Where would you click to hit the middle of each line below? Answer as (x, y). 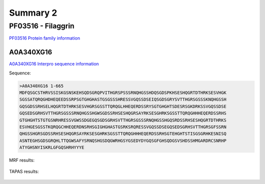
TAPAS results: (24, 171)
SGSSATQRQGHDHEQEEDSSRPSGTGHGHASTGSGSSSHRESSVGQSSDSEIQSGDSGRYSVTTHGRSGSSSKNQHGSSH (123, 100)
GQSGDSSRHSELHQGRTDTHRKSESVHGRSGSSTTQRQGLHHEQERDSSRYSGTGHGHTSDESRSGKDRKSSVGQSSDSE (123, 106)
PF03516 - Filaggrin (42, 26)
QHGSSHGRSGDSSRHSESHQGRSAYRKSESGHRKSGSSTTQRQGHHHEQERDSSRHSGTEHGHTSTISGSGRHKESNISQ (123, 134)
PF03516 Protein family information (45, 38)
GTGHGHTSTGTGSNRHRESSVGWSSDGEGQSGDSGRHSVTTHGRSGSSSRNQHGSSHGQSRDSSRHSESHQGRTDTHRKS (123, 120)
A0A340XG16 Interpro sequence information (54, 64)
